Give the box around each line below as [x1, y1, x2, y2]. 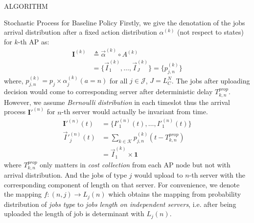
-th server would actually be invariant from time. [61, 106, 208, 117]
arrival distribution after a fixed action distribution [4, 27, 157, 37]
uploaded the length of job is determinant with [4, 208, 144, 219]
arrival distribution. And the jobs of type [4, 170, 127, 180]
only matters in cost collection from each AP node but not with [40, 159, 231, 169]
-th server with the [189, 170, 246, 180]
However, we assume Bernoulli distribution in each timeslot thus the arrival [4, 97, 231, 107]
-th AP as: [18, 36, 49, 46]
